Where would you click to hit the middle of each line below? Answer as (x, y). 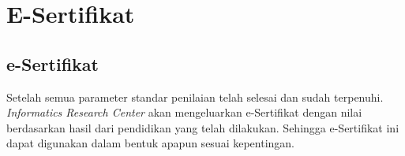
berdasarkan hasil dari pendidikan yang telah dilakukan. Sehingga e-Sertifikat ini (203, 127)
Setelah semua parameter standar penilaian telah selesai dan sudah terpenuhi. (195, 97)
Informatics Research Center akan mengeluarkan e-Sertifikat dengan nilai (184, 112)
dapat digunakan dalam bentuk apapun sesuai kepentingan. (151, 143)
